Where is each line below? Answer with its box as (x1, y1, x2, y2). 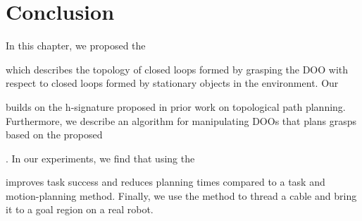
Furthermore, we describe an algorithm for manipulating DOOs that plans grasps (6, 113, 357, 128)
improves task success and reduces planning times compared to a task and (6, 174, 325, 189)
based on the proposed (6, 127, 103, 142)
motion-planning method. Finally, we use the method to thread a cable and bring (6, 188, 357, 203)
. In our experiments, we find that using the (6, 150, 195, 165)
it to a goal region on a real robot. (6, 202, 154, 217)
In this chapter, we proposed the (6, 38, 146, 53)
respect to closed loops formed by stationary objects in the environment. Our (6, 76, 339, 90)
